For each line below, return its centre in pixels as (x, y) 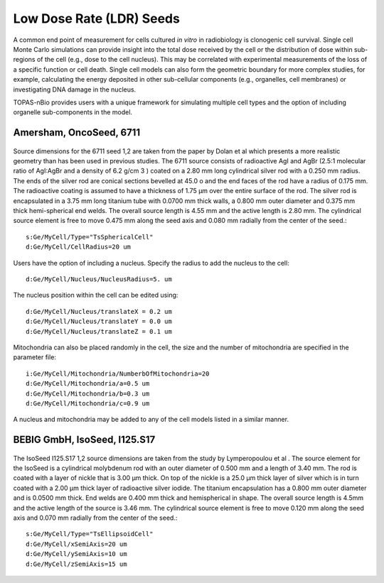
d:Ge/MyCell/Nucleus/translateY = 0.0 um (99, 322)
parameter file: (35, 357)
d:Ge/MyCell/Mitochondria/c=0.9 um (88, 403)
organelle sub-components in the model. (73, 112)
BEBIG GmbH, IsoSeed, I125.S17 (84, 440)
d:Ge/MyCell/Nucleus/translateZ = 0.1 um (99, 331)
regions (24, 60)
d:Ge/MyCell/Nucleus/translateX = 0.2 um (99, 311)
